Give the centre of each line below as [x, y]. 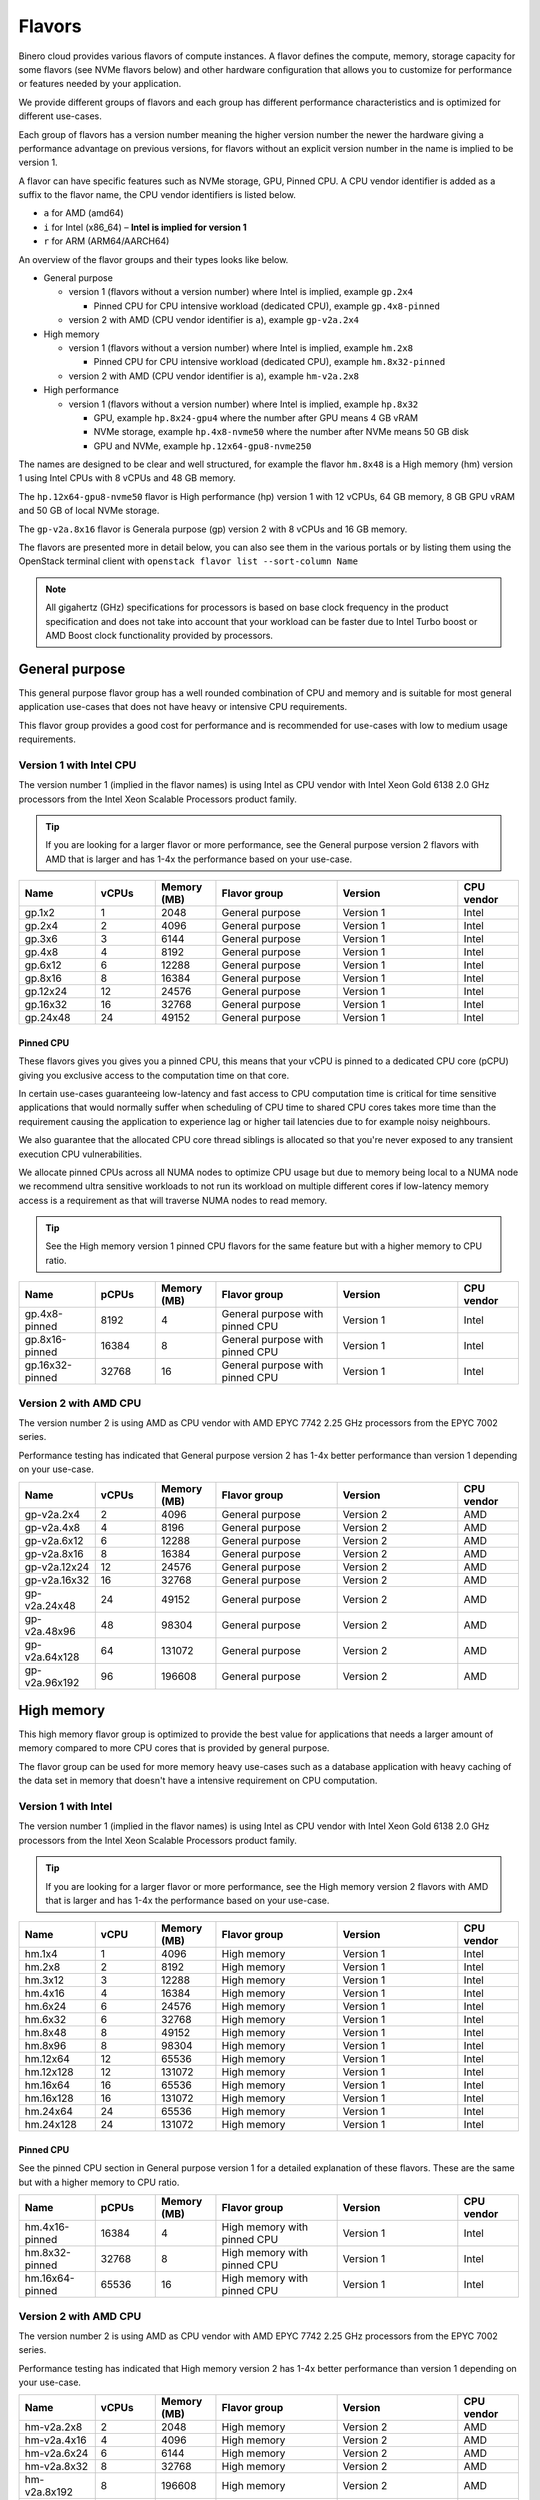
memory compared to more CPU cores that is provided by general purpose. [174, 1748]
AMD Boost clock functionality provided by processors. [159, 635]
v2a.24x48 [50, 1605]
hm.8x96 [45, 2046]
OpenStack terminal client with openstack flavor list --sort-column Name [188, 561]
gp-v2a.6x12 [54, 1540]
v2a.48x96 [50, 1631]
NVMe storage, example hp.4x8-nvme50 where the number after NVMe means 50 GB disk [281, 432]
